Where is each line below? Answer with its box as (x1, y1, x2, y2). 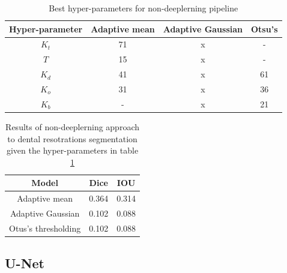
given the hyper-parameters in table (6, 144, 139, 157)
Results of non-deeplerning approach (5, 120, 139, 133)
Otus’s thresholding (9, 221, 81, 234)
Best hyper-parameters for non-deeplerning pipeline (49, 2, 238, 14)
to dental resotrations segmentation (7, 132, 137, 145)
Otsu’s (251, 22, 278, 35)
